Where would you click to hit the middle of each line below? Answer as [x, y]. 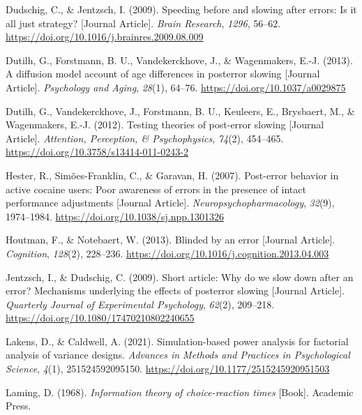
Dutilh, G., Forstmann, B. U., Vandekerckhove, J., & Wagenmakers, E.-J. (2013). [179, 60]
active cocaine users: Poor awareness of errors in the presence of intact [156, 189]
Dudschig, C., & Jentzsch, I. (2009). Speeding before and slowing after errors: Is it [181, 9]
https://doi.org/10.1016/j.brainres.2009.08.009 [105, 37]
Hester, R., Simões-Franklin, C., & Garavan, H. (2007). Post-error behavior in [172, 175]
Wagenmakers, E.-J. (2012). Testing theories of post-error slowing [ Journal [165, 124]
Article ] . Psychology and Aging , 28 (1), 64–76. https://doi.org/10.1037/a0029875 [176, 87]
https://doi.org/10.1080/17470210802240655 [100, 318]
